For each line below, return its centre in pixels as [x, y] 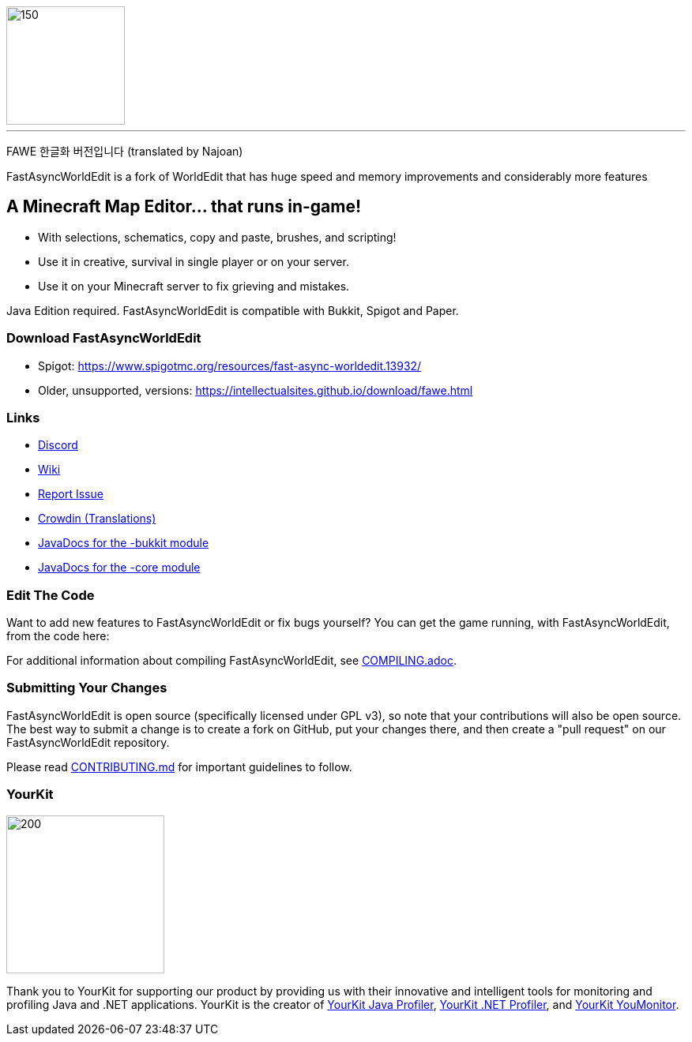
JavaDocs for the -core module [119, 568]
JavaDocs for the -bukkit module [124, 543]
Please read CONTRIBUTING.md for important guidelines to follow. [179, 767]
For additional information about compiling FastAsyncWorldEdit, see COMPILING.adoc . [231, 661]
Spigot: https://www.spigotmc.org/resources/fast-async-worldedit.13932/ [230, 365]
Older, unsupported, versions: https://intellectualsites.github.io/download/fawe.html [256, 390]
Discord [58, 445]
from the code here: [58, 636]
